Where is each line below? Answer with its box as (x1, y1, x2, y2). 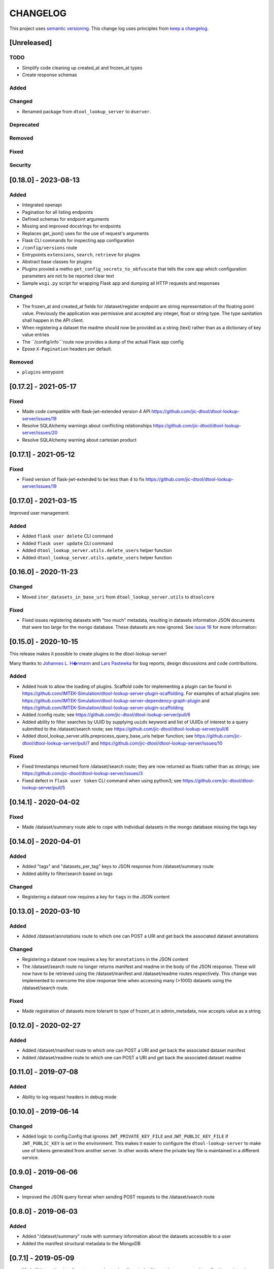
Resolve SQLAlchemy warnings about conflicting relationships (22, 423, 152, 429)
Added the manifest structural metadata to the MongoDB (22, 1240, 141, 1246)
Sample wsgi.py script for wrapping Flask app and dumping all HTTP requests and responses (22, 280, 220, 286)
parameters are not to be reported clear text (22, 273, 114, 279)
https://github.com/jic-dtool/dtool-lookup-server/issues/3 (22, 771, 143, 777)
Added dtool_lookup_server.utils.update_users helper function (22, 554, 172, 560)
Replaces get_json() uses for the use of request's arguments (22, 230, 149, 236)
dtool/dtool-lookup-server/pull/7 (22, 740, 90, 746)
